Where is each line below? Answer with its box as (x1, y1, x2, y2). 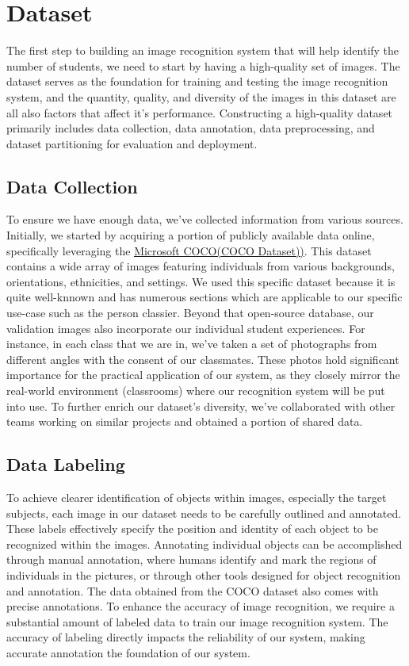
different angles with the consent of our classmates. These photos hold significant (6, 350, 399, 367)
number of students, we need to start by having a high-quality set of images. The (6, 57, 400, 74)
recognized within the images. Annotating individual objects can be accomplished (6, 535, 403, 552)
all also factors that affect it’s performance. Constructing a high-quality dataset (6, 104, 393, 121)
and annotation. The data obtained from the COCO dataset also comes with (6, 582, 379, 599)
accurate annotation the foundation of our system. (6, 644, 250, 660)
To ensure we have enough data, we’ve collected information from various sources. (6, 211, 403, 228)
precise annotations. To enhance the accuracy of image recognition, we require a (6, 598, 395, 614)
